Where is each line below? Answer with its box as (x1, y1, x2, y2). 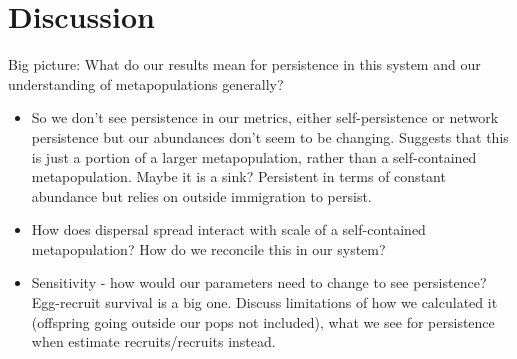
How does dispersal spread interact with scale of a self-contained (31, 219, 426, 240)
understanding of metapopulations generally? (8, 73, 284, 94)
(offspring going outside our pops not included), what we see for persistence (31, 311, 495, 332)
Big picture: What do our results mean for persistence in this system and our (8, 54, 481, 75)
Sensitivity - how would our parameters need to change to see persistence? (31, 272, 487, 293)
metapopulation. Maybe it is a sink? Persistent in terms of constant (31, 166, 446, 187)
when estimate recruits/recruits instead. (31, 331, 276, 352)
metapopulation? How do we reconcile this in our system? (31, 238, 386, 259)
